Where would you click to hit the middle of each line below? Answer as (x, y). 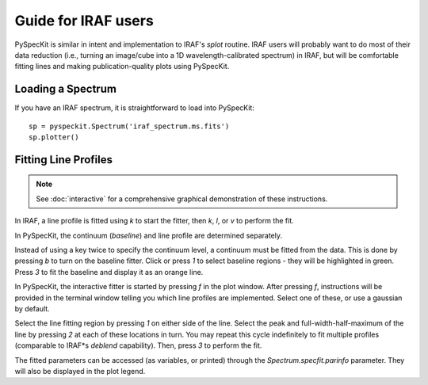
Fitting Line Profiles (64, 160)
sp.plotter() (54, 137)
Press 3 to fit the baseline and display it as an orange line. (109, 272)
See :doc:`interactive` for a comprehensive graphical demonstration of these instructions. (182, 199)
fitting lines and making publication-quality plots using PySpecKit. (122, 67)
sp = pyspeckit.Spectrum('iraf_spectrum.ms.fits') (129, 126)
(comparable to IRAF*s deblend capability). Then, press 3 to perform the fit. (138, 345)
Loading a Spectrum (65, 89)
